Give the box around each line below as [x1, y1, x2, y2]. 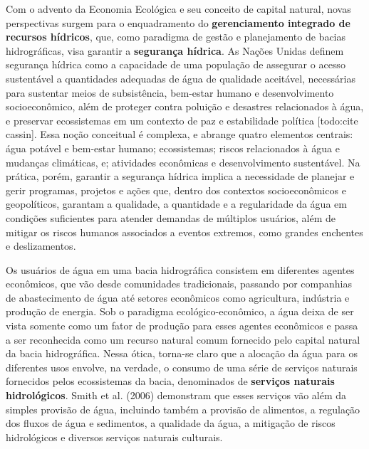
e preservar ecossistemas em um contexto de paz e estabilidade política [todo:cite [6, 112, 358, 127]
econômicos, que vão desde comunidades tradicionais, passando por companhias [6, 276, 352, 291]
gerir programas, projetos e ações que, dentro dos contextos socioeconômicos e [6, 182, 346, 197]
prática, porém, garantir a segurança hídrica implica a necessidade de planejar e [6, 169, 355, 184]
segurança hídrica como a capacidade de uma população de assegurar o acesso [6, 57, 345, 72]
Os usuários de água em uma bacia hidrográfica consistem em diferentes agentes [6, 262, 355, 277]
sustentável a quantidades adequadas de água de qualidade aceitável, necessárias [6, 70, 355, 85]
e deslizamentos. [6, 238, 76, 253]
